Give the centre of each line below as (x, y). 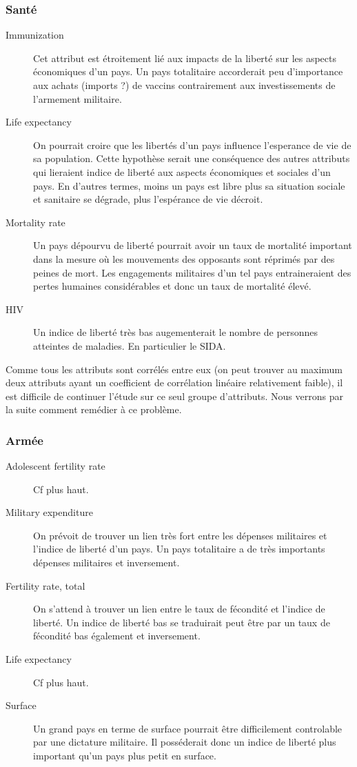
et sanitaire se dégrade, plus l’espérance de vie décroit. (148, 199)
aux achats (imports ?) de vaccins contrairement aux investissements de (184, 85)
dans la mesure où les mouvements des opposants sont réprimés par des (184, 258)
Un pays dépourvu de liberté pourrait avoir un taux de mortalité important (193, 245)
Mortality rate (35, 222)
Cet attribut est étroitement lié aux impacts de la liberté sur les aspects (185, 58)
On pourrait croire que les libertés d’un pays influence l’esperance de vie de (192, 145)
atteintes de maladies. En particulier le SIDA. (130, 345)
